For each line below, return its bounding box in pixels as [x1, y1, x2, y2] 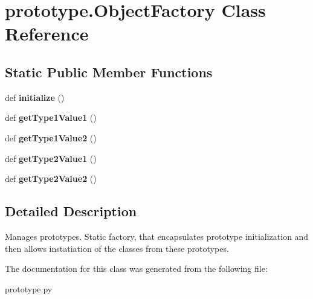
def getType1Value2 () [5, 131, 97, 144]
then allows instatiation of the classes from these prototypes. [5, 242, 229, 254]
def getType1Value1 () [5, 111, 97, 124]
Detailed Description [5, 202, 137, 220]
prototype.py [5, 282, 53, 295]
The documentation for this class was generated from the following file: [5, 262, 268, 275]
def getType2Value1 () [5, 152, 97, 164]
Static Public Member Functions [5, 62, 213, 81]
